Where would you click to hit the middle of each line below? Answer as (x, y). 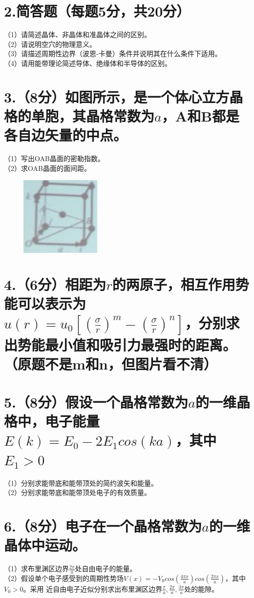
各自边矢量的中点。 (66, 135)
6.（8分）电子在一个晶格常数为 (103, 526)
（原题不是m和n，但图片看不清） (111, 363)
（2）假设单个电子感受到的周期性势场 (64, 578)
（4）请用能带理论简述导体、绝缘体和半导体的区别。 (88, 63)
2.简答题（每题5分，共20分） (97, 11)
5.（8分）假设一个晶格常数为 (96, 402)
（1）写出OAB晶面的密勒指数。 (54, 158)
